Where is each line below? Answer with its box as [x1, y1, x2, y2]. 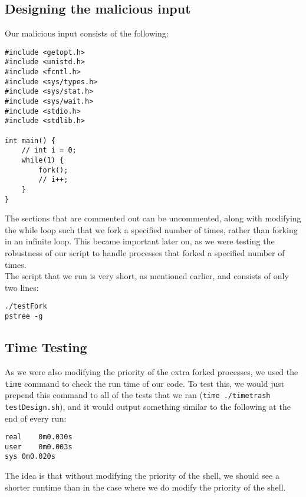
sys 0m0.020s [5, 452, 55, 461]
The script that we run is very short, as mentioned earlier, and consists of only [5, 270, 289, 282]
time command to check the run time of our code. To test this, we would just [5, 377, 285, 389]
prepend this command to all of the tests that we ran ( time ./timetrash [5, 389, 271, 401]
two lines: [5, 281, 39, 293]
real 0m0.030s [5, 433, 73, 442]
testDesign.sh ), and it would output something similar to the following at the [5, 400, 291, 412]
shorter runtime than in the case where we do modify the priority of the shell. [5, 481, 286, 493]
